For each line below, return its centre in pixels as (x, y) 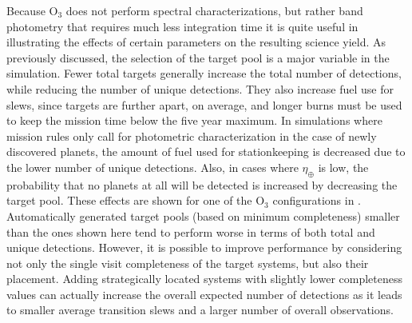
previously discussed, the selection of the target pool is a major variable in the (198, 57)
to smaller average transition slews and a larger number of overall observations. (200, 310)
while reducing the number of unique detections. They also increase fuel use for (200, 88)
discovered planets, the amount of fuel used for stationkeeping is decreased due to (206, 152)
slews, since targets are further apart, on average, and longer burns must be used (204, 104)
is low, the (343, 167)
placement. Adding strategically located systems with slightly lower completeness (205, 279)
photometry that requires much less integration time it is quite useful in (182, 26)
